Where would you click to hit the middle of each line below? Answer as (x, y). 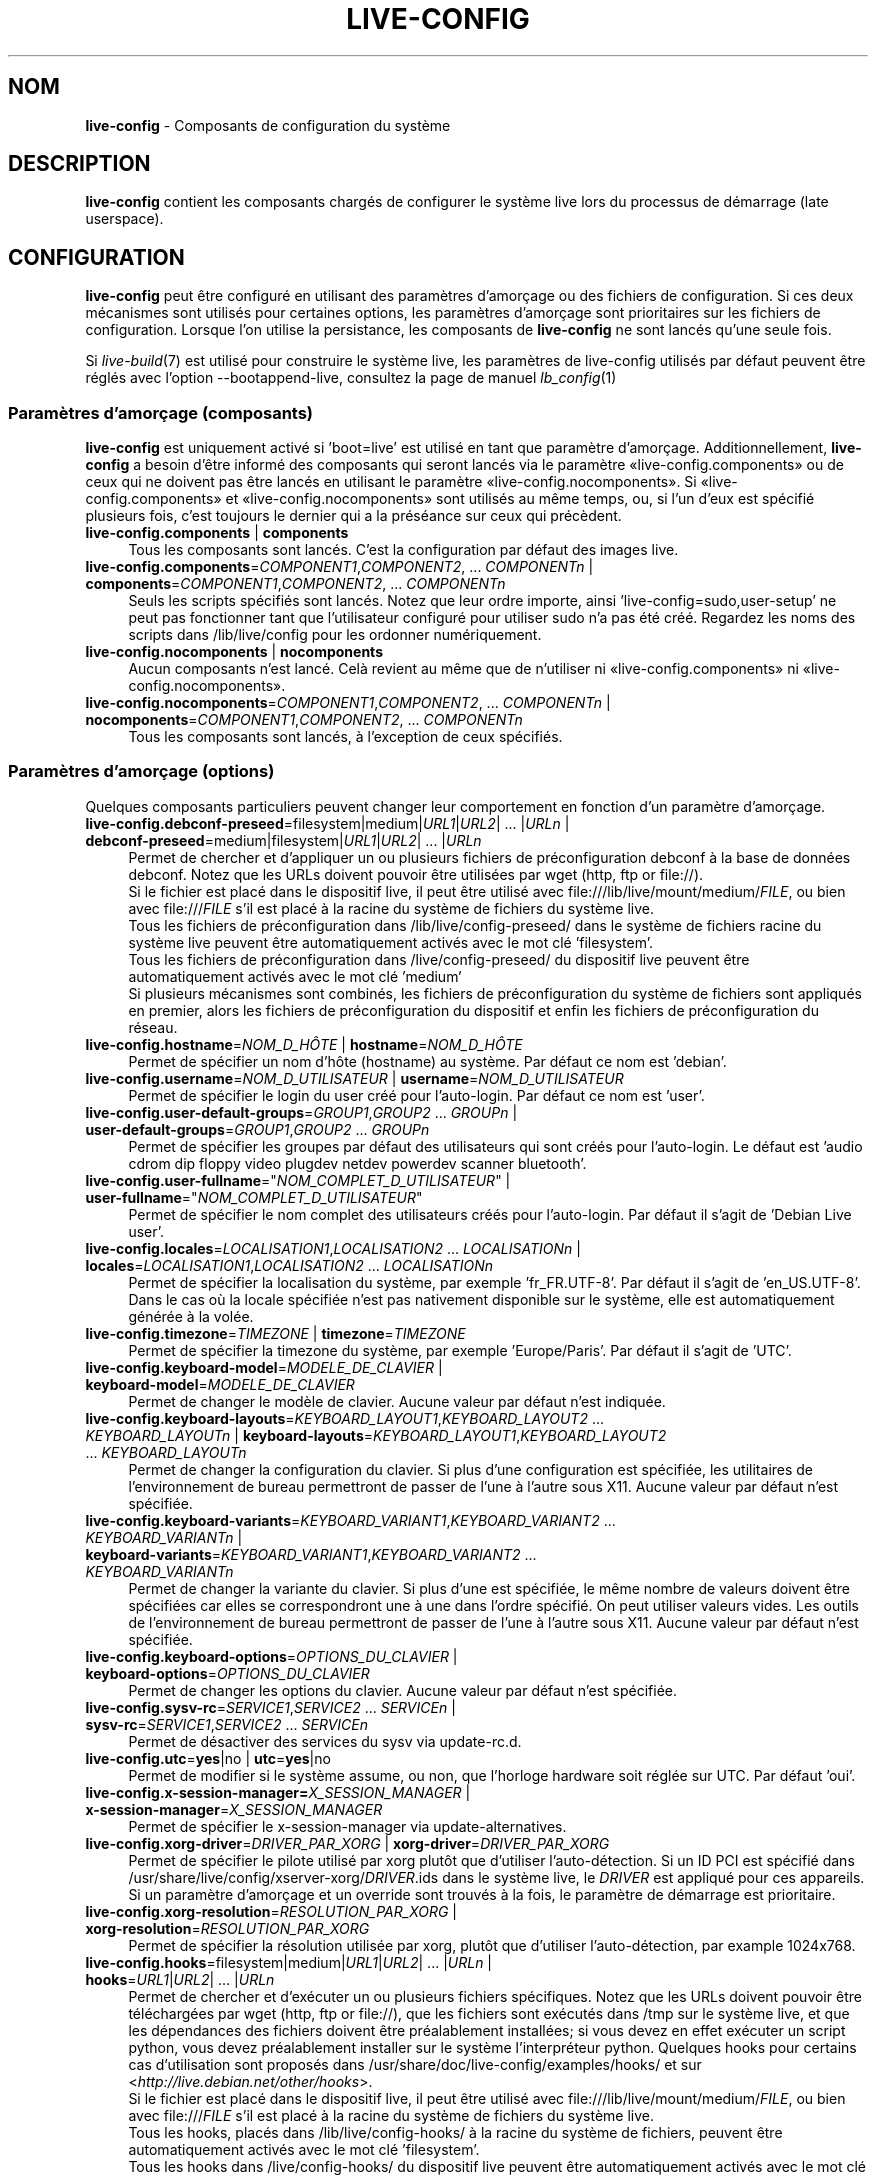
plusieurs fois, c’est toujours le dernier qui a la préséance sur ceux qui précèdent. (353, 516)
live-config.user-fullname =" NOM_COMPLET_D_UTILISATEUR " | (298, 1180)
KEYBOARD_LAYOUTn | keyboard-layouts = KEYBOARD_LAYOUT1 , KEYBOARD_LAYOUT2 (376, 1435)
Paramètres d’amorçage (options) (141, 771)
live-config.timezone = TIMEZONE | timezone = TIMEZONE (275, 1333)
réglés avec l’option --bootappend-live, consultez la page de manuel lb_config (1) (351, 378)
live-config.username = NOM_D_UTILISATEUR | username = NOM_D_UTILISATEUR (354, 1078)
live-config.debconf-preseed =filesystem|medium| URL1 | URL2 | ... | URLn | (327, 823)
